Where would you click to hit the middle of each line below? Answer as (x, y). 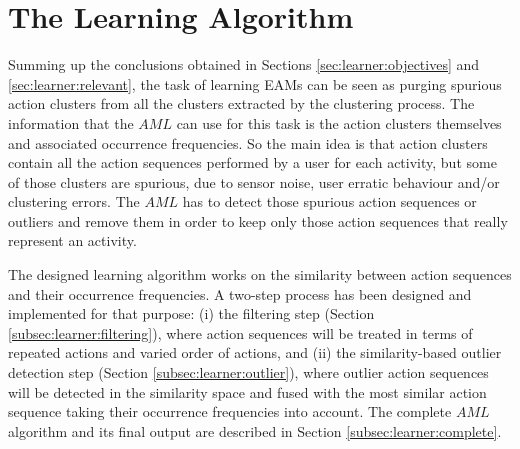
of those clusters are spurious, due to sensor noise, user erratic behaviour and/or (254, 181)
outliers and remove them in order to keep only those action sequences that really (258, 220)
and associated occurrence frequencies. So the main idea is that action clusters (248, 142)
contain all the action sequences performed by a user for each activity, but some (252, 162)
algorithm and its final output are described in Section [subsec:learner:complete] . (255, 430)
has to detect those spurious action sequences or (329, 201)
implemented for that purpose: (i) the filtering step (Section (191, 313)
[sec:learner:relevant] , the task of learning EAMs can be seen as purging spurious (255, 83)
